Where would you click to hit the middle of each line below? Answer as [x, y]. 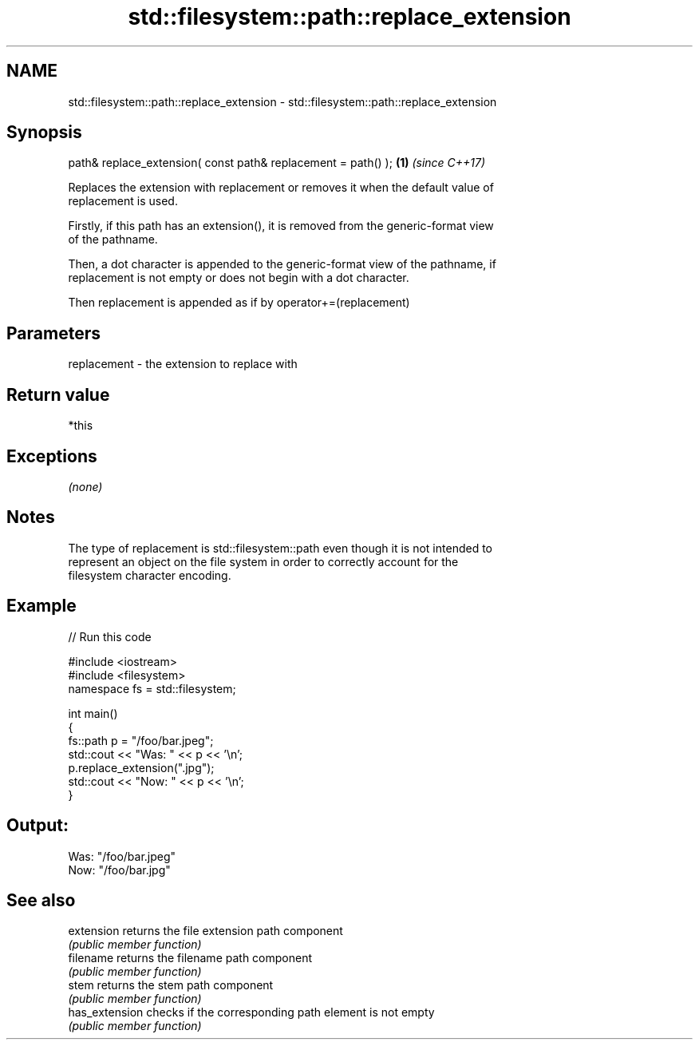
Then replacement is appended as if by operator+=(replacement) [239, 303]
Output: [38, 826]
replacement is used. [123, 201]
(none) [85, 486]
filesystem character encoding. [150, 575]
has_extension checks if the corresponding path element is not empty [251, 1012]
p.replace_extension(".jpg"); [141, 767]
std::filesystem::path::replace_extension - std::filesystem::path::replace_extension [282, 101]
